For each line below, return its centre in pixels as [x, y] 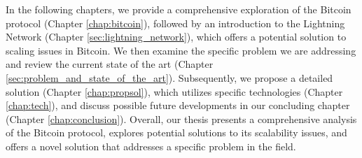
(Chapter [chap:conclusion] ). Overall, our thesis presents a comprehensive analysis [181, 118]
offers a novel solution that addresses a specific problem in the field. [151, 146]
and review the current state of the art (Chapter [110, 64]
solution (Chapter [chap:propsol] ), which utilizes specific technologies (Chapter [174, 91]
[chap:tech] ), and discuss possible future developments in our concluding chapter [178, 105]
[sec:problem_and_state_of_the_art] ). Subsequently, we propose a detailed [169, 77]
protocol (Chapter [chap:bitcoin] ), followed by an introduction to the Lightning [175, 23]
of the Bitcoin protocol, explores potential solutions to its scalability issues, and [176, 132]
